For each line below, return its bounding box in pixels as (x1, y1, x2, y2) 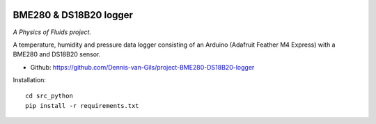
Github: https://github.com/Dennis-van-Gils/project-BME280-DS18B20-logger (30, 63, 255, 71)
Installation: (13, 76, 47, 84)
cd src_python (25, 92, 73, 100)
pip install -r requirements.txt (25, 102, 139, 109)
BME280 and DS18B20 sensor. (13, 50, 101, 59)
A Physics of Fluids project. (13, 28, 92, 36)
